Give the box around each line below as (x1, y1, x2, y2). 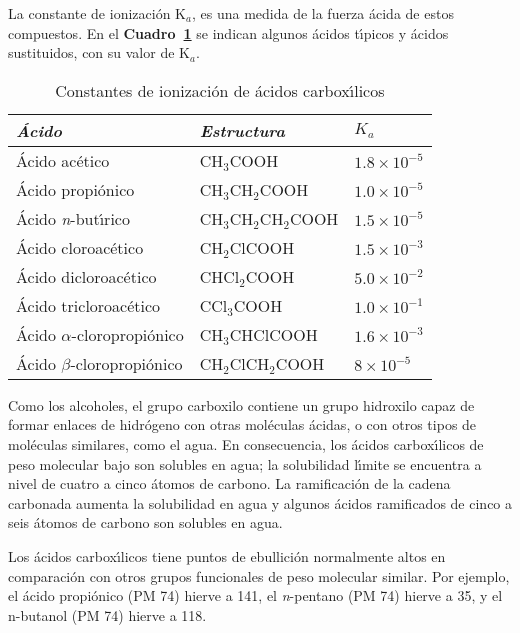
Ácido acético (16, 148, 110, 172)
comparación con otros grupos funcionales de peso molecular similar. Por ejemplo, (8, 565, 510, 586)
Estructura (199, 118, 285, 142)
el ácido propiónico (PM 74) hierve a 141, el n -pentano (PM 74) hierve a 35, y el (8, 585, 503, 606)
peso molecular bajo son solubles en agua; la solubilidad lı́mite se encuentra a (8, 453, 482, 474)
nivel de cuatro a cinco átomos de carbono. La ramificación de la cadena (8, 473, 451, 494)
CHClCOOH (229, 322, 318, 346)
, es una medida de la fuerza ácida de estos (191, 3, 454, 23)
